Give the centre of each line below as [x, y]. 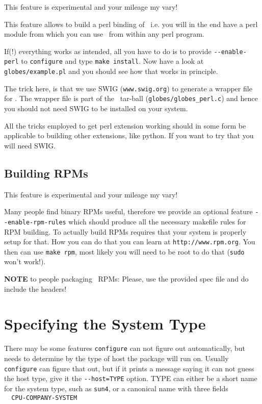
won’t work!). [25, 261]
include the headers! [35, 288]
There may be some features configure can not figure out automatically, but [125, 348]
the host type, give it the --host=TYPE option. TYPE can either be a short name [131, 378]
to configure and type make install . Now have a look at [112, 61]
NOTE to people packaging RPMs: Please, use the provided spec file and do [126, 279]
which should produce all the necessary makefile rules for [157, 221]
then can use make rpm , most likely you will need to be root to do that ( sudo [124, 251]
